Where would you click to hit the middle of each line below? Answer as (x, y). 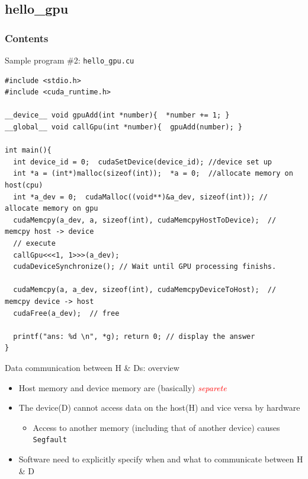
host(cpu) (24, 185)
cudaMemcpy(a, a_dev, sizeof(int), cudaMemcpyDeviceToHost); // (145, 290)
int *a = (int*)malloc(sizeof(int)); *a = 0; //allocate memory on (153, 174)
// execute (34, 243)
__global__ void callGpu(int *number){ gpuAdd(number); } (123, 127)
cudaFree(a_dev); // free (66, 313)
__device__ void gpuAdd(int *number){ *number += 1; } (117, 115)
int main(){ (28, 150)
